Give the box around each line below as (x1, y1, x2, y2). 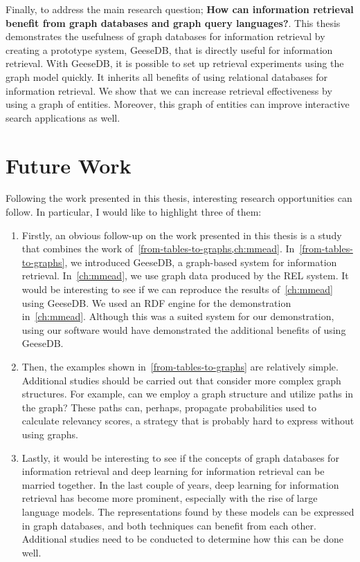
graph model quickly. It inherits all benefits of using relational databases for (6, 69, 327, 84)
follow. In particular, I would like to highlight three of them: (6, 205, 262, 219)
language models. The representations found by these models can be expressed (21, 504, 354, 518)
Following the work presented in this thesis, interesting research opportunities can (6, 191, 352, 205)
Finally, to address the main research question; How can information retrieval (6, 2, 354, 16)
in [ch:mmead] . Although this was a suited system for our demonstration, (21, 309, 334, 324)
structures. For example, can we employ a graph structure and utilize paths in (21, 386, 354, 401)
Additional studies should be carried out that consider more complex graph (21, 373, 341, 387)
